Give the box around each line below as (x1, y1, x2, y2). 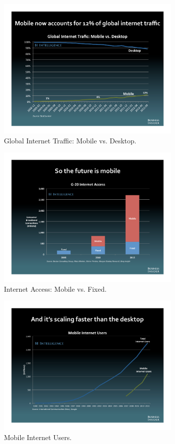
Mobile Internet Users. (4, 432, 72, 442)
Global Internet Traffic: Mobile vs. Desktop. (4, 135, 137, 145)
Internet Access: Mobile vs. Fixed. (4, 283, 107, 294)
